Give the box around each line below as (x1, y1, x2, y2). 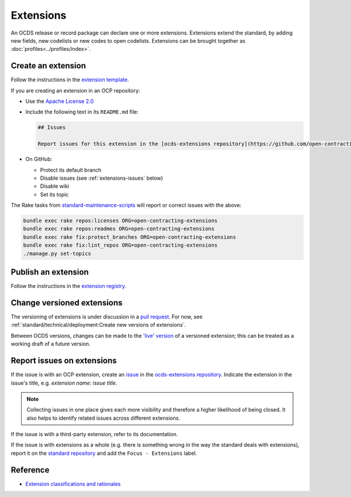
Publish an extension (11, 267, 89, 277)
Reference (11, 465, 50, 475)
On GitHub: (25, 156, 53, 163)
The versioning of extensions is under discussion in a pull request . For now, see (11, 313, 203, 320)
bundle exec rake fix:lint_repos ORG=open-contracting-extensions (23, 242, 218, 249)
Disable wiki (40, 183, 70, 190)
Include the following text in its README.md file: (25, 108, 139, 115)
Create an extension (11, 61, 86, 71)
